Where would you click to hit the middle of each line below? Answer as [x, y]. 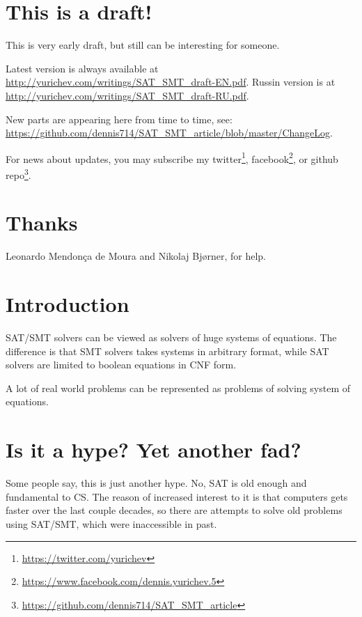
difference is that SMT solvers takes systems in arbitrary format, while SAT [167, 351]
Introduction [68, 304]
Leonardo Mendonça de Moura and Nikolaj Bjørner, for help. [136, 256]
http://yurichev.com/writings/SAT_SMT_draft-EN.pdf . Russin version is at [171, 82]
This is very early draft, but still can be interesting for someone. [143, 45]
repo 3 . [18, 173]
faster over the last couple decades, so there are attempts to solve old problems [174, 510]
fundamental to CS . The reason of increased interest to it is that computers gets [177, 496]
